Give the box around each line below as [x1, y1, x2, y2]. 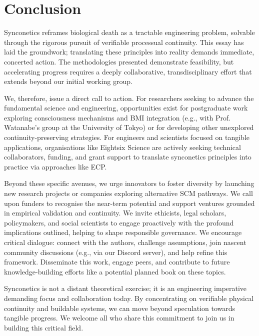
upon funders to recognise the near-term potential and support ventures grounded [4, 197, 255, 208]
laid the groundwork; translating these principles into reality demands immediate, [4, 46, 254, 57]
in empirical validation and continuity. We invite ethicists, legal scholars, [4, 207, 226, 218]
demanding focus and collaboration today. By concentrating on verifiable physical [4, 292, 254, 303]
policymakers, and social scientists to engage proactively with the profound [4, 217, 234, 227]
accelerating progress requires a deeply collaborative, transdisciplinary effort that [4, 66, 252, 76]
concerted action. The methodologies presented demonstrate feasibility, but [4, 56, 234, 66]
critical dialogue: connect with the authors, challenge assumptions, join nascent [4, 237, 246, 247]
